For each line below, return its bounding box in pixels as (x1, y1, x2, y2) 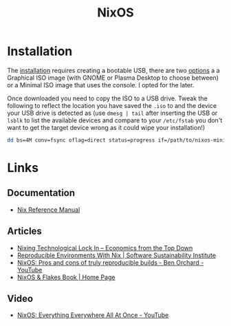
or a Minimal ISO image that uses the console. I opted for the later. (7, 80, 195, 89)
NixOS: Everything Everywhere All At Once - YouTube (16, 311, 169, 319)
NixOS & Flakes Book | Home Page (16, 273, 115, 281)
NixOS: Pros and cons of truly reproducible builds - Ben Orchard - (16, 258, 204, 266)
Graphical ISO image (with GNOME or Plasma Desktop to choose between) (7, 74, 219, 82)
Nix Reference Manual (16, 205, 80, 214)
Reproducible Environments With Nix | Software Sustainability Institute (16, 251, 217, 259)
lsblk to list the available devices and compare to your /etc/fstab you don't (7, 116, 223, 124)
